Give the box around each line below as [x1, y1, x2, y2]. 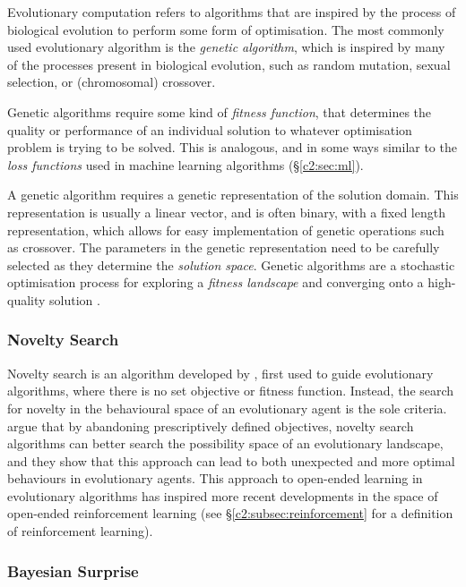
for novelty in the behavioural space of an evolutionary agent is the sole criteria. [7, 398, 447, 417]
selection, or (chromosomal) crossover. [7, 72, 216, 91]
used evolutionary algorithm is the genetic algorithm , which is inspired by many [7, 38, 445, 56]
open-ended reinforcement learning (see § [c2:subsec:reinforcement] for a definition [7, 504, 453, 523]
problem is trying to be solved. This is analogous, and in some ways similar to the [7, 138, 457, 157]
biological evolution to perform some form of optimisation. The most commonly [7, 20, 444, 38]
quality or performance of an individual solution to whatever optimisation [7, 120, 412, 139]
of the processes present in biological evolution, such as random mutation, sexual [7, 55, 451, 73]
